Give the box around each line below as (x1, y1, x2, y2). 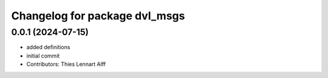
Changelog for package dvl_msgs (11, 9, 185, 22)
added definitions (26, 44, 70, 51)
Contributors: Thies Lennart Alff (26, 60, 106, 68)
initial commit (26, 52, 60, 59)
